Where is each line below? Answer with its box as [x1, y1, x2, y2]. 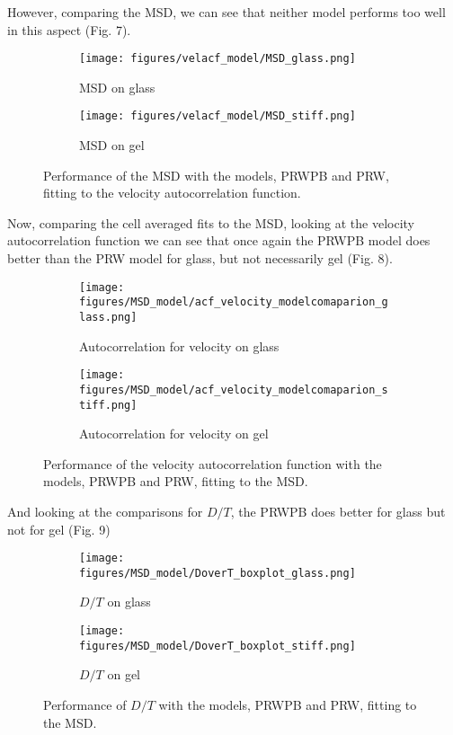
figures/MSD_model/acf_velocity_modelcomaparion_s [79, 383, 388, 396]
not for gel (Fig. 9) [7, 519, 111, 538]
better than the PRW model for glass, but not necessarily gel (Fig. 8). [7, 249, 393, 268]
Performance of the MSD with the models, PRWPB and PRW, [43, 165, 389, 184]
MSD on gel [79, 136, 145, 155]
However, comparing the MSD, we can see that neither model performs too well [7, 3, 446, 21]
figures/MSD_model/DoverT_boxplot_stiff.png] [79, 639, 356, 652]
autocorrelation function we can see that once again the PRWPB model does [7, 231, 431, 250]
